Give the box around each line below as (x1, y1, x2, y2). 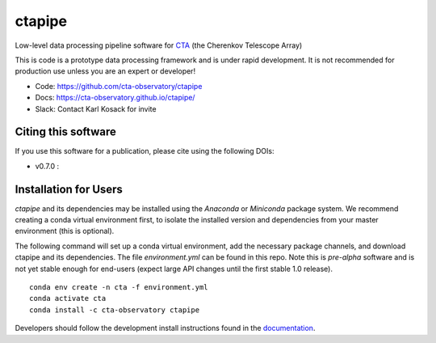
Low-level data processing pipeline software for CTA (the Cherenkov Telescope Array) (15, 40, 303, 50)
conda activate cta (29, 294, 107, 303)
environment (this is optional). (15, 227, 115, 236)
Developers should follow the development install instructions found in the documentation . (15, 324, 316, 333)
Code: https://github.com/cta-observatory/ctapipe (35, 81, 203, 91)
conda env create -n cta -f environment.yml (29, 283, 209, 292)
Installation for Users (15, 182, 123, 196)
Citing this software (15, 125, 116, 139)
